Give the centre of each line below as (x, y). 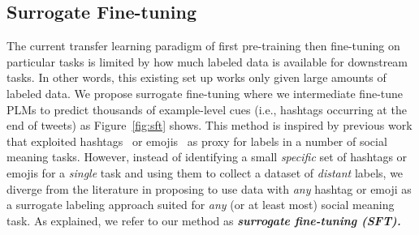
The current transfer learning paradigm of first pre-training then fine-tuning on (203, 46)
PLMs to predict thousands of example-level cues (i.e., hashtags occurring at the (207, 109)
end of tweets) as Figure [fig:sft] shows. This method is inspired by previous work (209, 125)
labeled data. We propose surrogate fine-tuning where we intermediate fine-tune (205, 93)
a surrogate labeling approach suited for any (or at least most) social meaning (201, 205)
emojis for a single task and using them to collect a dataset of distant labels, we (205, 172)
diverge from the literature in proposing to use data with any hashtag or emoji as (209, 188)
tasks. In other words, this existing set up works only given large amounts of (197, 77)
